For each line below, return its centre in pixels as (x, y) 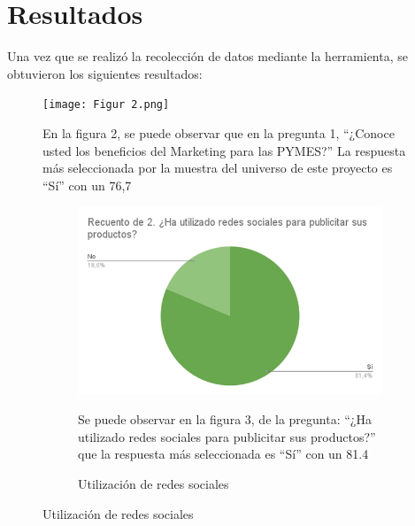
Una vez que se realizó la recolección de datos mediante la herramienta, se (207, 56)
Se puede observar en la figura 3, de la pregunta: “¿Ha (225, 419)
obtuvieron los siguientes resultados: (105, 73)
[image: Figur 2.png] (106, 105)
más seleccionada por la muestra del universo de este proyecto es (218, 168)
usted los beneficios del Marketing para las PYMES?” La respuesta (224, 150)
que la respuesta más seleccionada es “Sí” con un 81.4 (223, 454)
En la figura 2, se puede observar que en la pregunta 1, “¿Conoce (219, 132)
